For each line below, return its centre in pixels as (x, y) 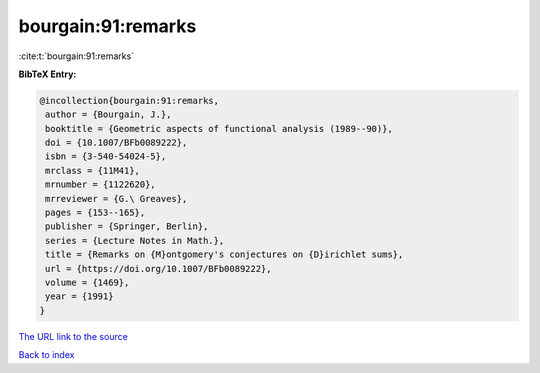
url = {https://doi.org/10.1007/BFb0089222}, (158, 268)
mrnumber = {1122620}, (101, 184)
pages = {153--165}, (95, 213)
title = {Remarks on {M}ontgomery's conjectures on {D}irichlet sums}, (224, 254)
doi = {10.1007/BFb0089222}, (116, 143)
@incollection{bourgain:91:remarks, (129, 100)
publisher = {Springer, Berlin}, (127, 226)
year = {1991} (79, 296)
